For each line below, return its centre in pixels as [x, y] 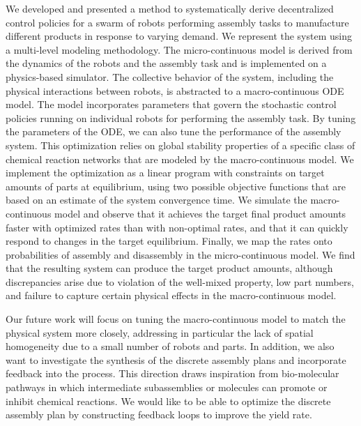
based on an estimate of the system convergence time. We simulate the [156, 200]
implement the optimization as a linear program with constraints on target [165, 173]
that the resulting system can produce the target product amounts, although [169, 268]
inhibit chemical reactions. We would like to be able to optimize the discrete [168, 401]
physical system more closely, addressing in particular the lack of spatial [160, 332]
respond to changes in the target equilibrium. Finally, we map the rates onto [169, 241]
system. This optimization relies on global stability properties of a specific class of [180, 145]
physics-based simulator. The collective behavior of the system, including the [170, 76]
